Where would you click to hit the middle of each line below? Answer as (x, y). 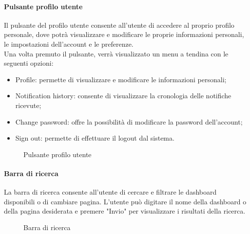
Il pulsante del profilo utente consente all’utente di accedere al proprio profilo (119, 25)
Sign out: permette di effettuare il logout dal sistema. (95, 138)
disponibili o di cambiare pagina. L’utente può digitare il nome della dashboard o (125, 201)
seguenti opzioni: (29, 63)
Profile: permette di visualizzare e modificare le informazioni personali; (121, 79)
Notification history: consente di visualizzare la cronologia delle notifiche (123, 96)
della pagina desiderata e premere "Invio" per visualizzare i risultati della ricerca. (125, 211)
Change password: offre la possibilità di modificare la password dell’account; (129, 121)
